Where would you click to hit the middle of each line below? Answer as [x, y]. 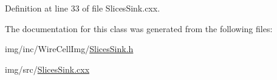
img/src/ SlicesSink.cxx [47, 69]
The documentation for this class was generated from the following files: [139, 28]
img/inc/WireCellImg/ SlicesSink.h [69, 49]
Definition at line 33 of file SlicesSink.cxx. [83, 8]
